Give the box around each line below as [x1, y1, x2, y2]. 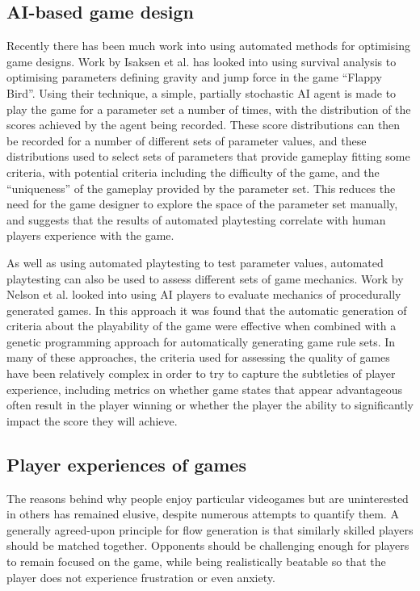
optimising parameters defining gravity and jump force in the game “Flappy [6, 69, 382, 86]
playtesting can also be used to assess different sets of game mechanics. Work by [6, 270, 404, 287]
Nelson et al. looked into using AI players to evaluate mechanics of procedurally [6, 286, 401, 303]
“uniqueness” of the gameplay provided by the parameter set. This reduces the [6, 179, 396, 196]
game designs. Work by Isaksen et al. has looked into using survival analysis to [6, 52, 397, 69]
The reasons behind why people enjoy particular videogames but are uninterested [6, 489, 409, 506]
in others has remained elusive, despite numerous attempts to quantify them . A [6, 505, 399, 522]
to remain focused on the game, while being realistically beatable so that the [6, 553, 386, 570]
